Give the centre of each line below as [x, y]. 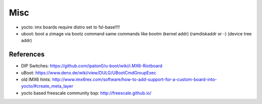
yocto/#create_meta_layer [47, 86]
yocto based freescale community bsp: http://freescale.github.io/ [86, 93]
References [27, 54]
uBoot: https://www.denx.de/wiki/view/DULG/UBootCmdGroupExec [89, 73]
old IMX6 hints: [36, 79]
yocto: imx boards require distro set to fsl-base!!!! [70, 27]
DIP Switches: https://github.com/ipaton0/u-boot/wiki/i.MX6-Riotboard [92, 66]
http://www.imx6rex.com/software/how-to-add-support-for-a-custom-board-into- [134, 79]
